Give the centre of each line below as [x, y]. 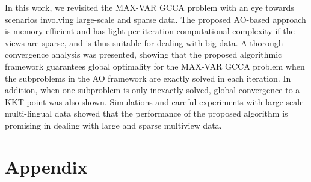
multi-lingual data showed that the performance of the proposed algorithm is [146, 113]
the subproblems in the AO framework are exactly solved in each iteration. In [148, 78]
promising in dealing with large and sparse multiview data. [113, 125]
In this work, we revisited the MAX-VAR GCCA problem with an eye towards [149, 7]
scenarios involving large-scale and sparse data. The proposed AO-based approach [155, 19]
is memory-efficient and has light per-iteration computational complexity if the [150, 31]
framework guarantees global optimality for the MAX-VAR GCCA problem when [155, 66]
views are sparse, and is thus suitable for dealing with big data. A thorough [144, 42]
